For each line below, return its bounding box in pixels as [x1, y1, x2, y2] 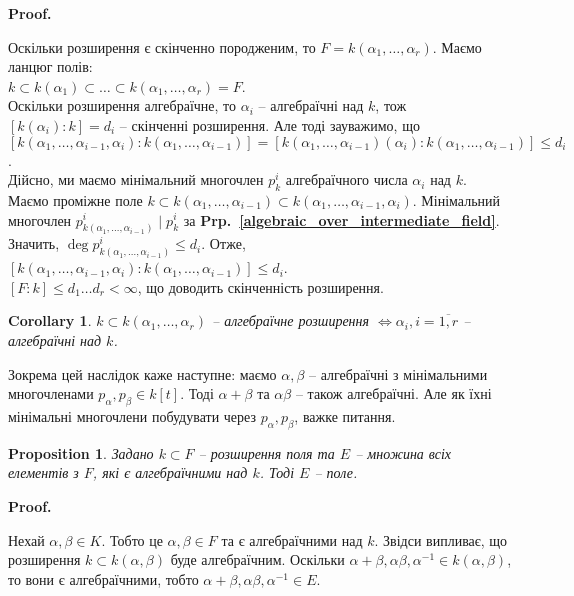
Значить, [8, 233, 60, 254]
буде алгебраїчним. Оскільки [170, 549, 345, 570]
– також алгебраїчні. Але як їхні [295, 383, 492, 404]
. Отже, [201, 233, 246, 254]
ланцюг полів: [8, 56, 93, 77]
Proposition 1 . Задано [8, 442, 154, 463]
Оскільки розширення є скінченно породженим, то [8, 36, 316, 57]
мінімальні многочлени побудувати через [8, 406, 256, 427]
